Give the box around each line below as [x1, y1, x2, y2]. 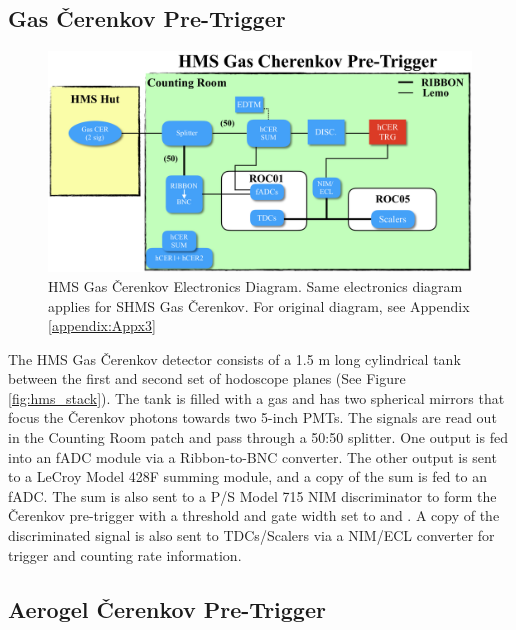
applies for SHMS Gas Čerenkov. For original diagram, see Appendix [48, 295, 470, 316]
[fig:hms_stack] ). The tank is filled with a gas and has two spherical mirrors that [8, 387, 505, 408]
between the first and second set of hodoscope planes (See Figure [8, 368, 406, 389]
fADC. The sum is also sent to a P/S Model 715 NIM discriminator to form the [8, 485, 497, 506]
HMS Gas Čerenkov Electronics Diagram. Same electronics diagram [48, 275, 463, 296]
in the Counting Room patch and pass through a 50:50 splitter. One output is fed [8, 427, 508, 448]
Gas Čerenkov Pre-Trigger [8, 3, 286, 34]
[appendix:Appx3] [48, 315, 156, 336]
